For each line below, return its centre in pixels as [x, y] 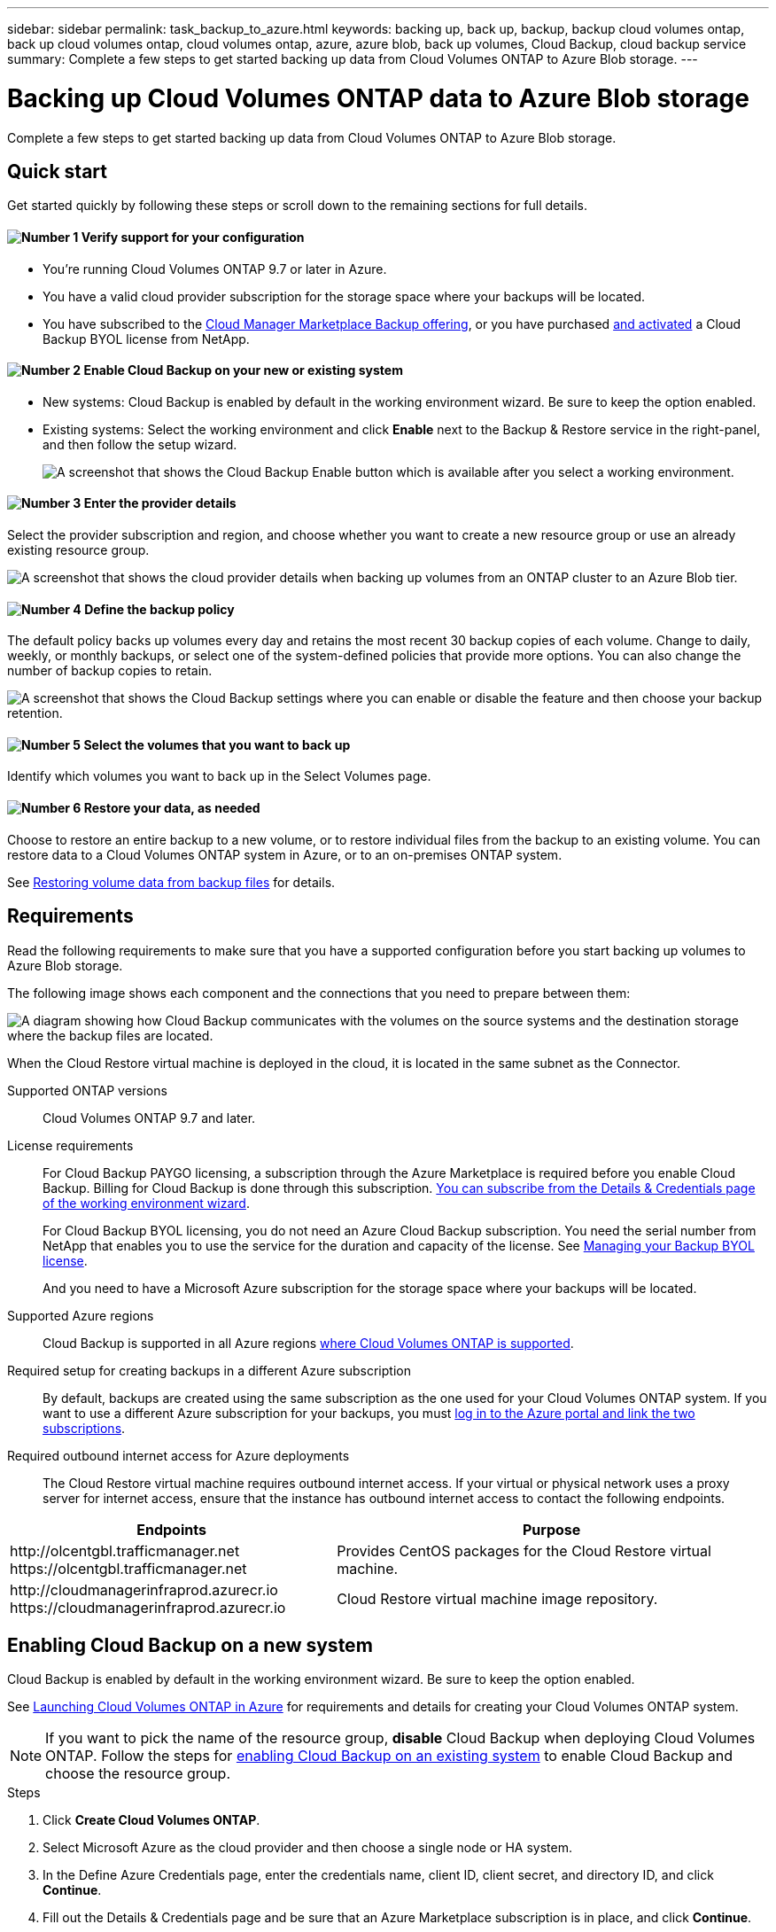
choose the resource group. [138, 1774]
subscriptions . [84, 1428]
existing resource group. [78, 550]
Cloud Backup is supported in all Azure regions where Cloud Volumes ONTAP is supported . [308, 1343]
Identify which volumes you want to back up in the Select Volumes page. [219, 776]
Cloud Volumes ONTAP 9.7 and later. [149, 1118]
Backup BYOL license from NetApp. [146, 339]
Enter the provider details [160, 503]
